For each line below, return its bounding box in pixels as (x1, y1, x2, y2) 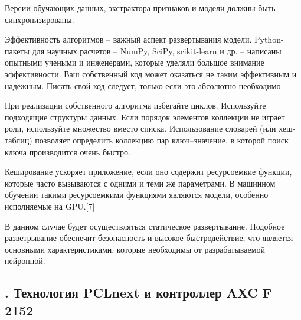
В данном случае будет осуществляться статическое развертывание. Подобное (5, 220, 285, 232)
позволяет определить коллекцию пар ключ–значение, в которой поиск (35, 133, 289, 146)
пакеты (5, 44, 30, 57)
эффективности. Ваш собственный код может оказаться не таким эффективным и (5, 67, 297, 80)
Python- (254, 33, 284, 45)
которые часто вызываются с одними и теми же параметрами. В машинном (5, 177, 276, 189)
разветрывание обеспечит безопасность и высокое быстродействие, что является (5, 231, 293, 244)
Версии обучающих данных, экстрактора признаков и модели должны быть (5, 2, 276, 14)
